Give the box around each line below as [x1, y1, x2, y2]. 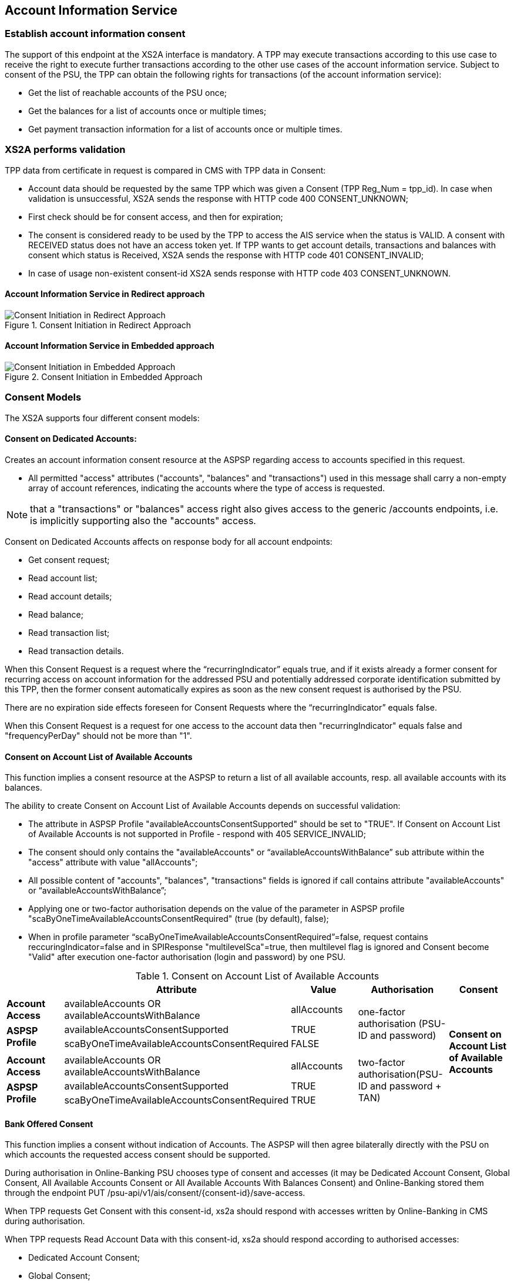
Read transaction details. [28, 645, 124, 656]
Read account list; [28, 572, 98, 583]
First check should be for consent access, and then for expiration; [28, 211, 283, 222]
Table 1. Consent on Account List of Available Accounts [135, 970, 379, 982]
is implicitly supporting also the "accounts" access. [30, 514, 256, 526]
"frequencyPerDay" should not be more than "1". [5, 730, 192, 741]
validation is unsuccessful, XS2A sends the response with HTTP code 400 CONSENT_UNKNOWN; [28, 193, 409, 204]
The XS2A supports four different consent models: [5, 412, 200, 423]
